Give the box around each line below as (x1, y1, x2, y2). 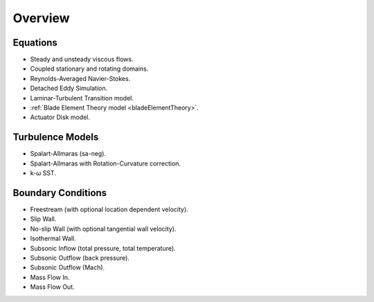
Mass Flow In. (30, 273, 70, 281)
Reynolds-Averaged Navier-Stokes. (30, 74, 131, 82)
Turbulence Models (12, 132, 99, 143)
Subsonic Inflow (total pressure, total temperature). (30, 244, 176, 252)
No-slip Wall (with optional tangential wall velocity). (30, 224, 177, 233)
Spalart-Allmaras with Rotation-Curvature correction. (30, 159, 181, 168)
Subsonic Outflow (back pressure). (30, 254, 130, 262)
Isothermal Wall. (30, 234, 76, 242)
